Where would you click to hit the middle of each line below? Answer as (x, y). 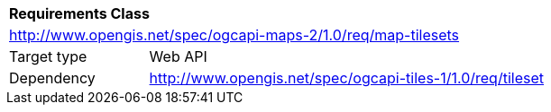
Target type (48, 56)
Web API (178, 56)
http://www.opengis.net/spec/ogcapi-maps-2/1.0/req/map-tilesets (234, 35)
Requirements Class (79, 13)
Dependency (52, 78)
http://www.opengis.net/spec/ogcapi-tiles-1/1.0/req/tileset (346, 78)
